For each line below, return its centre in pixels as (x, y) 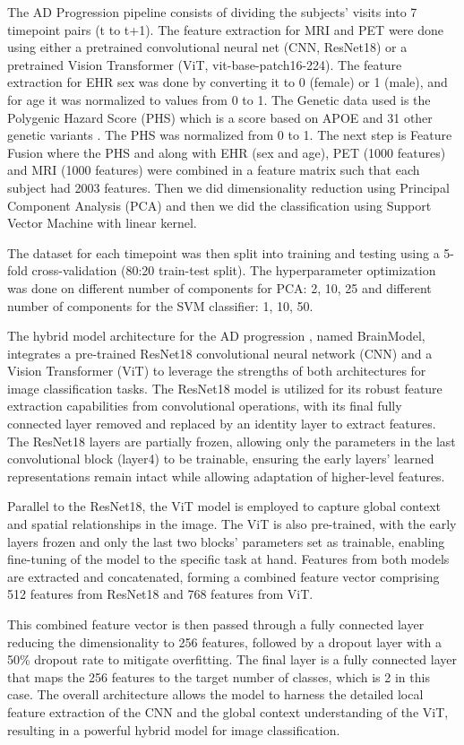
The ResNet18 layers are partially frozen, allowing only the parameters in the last (232, 441)
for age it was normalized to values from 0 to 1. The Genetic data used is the (219, 99)
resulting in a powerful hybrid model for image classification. (174, 729)
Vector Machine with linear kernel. (102, 223)
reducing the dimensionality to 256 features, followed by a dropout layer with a (224, 641)
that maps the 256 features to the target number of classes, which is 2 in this (219, 676)
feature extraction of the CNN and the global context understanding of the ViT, (228, 711)
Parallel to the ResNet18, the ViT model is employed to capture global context (224, 506)
